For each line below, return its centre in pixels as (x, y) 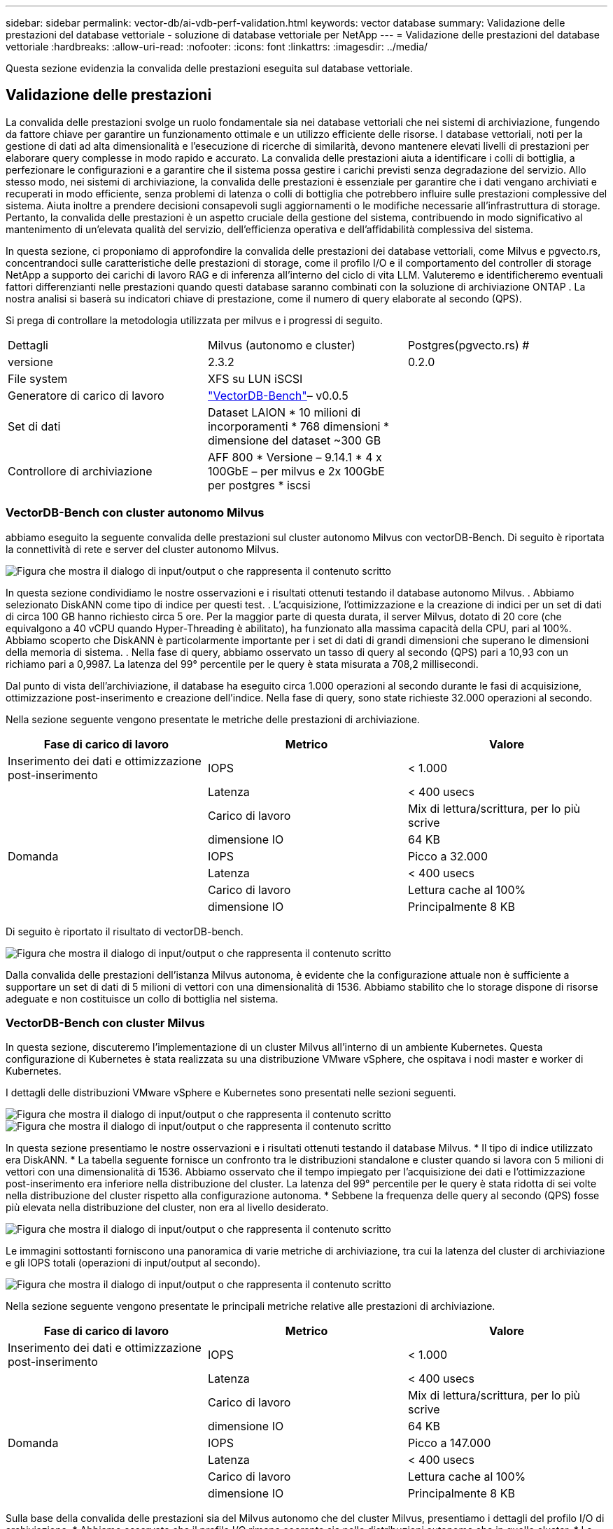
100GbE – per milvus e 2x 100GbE (296, 471)
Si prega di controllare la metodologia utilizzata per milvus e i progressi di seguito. (195, 320)
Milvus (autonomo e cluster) (281, 345)
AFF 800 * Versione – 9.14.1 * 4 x (295, 457)
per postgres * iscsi (259, 485)
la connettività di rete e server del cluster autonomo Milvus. (142, 549)
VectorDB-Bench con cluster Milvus (105, 1022)
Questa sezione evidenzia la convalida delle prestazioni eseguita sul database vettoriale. (209, 68)
